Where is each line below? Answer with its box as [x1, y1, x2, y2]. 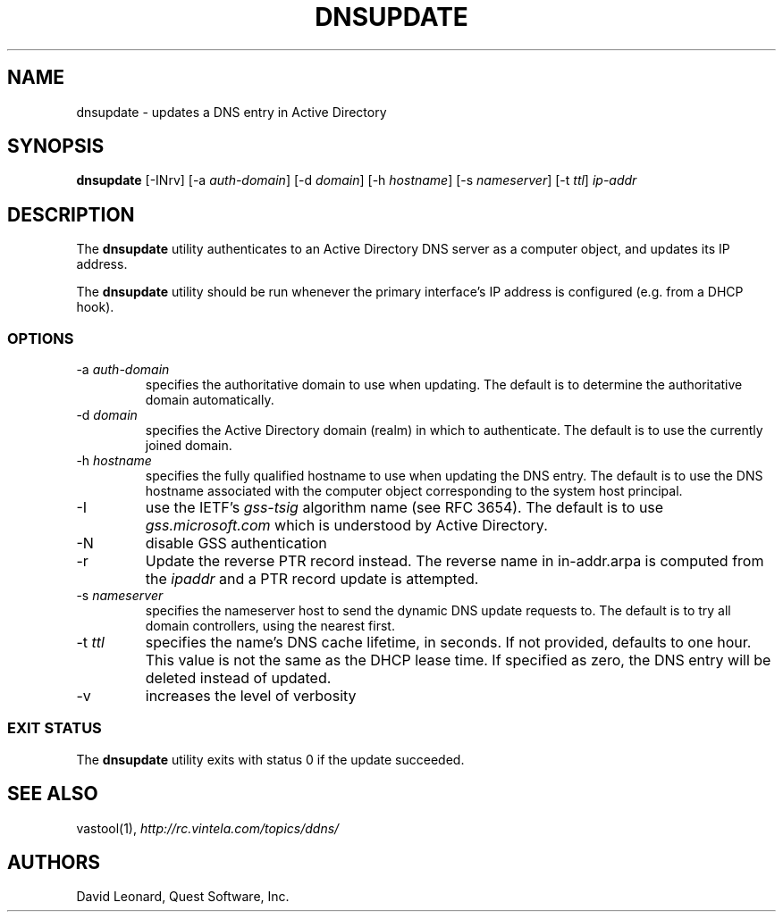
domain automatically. [145, 392, 274, 408]
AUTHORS [7, 851, 101, 874]
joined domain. [145, 438, 232, 454]
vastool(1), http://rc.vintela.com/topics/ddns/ [76, 820, 340, 836]
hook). [76, 299, 114, 315]
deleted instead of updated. [145, 669, 332, 688]
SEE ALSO [7, 782, 98, 806]
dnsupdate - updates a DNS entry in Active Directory [76, 104, 387, 120]
